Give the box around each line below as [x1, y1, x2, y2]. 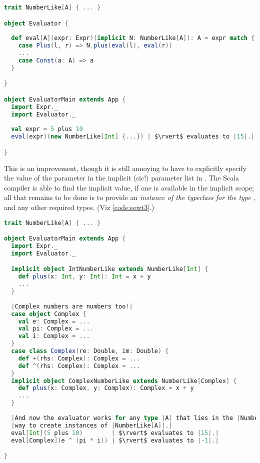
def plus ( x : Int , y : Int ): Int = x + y [18, 273, 151, 280]
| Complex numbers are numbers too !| [11, 302, 133, 310]
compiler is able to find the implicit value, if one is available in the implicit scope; [4, 182, 254, 192]
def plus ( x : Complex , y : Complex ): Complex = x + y [18, 384, 194, 392]
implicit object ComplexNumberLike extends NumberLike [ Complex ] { [11, 377, 237, 384]
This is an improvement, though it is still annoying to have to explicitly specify [4, 162, 246, 173]
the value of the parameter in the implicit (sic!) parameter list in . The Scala [4, 172, 239, 183]
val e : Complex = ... [18, 317, 90, 325]
